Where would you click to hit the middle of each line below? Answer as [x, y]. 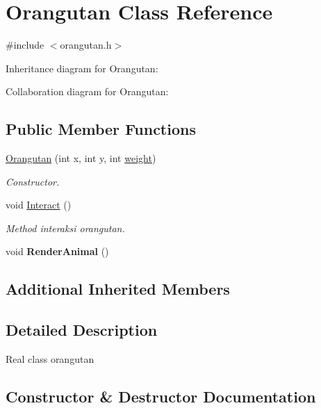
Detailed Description [82, 330]
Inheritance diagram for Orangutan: [82, 68]
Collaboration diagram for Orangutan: [87, 91]
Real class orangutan [50, 359]
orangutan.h [86, 45]
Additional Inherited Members [118, 289]
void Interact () [39, 205]
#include [25, 45]
